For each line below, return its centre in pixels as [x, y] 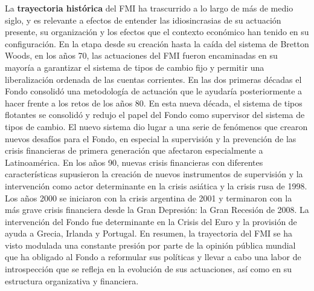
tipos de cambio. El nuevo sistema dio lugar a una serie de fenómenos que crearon [156, 126]
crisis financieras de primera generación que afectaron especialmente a [134, 150]
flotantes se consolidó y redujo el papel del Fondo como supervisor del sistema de [155, 115]
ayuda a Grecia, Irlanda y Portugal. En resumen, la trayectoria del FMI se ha [149, 233]
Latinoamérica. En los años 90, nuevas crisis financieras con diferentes [134, 162]
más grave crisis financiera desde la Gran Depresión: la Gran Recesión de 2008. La [157, 210]
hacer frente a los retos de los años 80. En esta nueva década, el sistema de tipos [154, 103]
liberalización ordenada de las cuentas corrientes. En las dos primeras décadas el [153, 79]
